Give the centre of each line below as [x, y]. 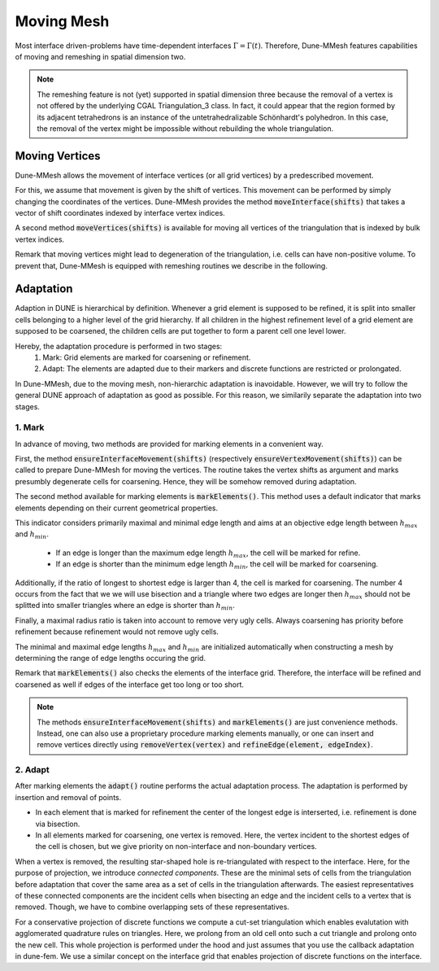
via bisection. [58, 824]
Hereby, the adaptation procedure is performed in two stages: [119, 346]
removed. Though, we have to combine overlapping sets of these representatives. [152, 907]
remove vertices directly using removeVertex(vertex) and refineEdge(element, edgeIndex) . [205, 745]
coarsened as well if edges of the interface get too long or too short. [129, 685]
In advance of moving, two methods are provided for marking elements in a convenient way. [170, 444]
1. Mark [30, 427]
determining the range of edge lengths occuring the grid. [111, 658]
